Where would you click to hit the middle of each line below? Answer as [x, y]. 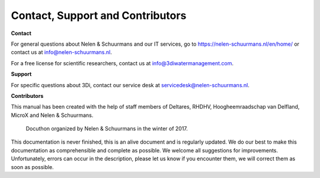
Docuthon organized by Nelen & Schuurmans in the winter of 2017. [107, 129]
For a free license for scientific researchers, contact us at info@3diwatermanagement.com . [122, 63]
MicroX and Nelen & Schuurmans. [52, 115]
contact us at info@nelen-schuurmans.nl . [61, 52]
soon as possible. [32, 167]
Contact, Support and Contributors [99, 15]
